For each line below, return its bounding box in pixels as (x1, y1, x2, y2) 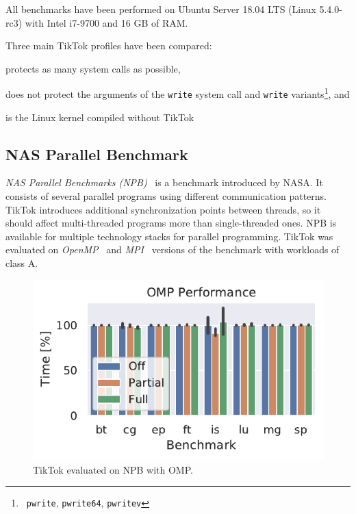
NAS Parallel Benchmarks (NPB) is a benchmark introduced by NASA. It (5, 175, 323, 190)
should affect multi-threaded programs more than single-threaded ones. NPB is (5, 216, 337, 230)
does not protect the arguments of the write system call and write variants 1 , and (5, 85, 350, 101)
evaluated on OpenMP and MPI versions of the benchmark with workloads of (5, 242, 340, 257)
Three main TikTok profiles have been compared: (5, 38, 212, 53)
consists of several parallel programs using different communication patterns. (5, 189, 327, 203)
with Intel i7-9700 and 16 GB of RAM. (25, 15, 188, 29)
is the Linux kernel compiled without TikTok (5, 110, 194, 124)
